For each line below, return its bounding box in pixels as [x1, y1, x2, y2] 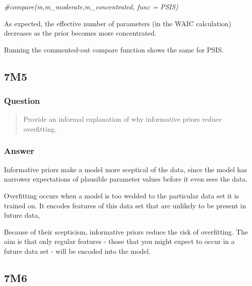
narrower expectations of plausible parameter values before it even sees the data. [4, 174, 248, 184]
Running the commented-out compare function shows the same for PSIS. [4, 44, 224, 54]
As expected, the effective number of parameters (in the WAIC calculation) [4, 18, 232, 28]
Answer [4, 144, 35, 157]
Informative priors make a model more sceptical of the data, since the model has [4, 164, 248, 174]
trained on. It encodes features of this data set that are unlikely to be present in [4, 200, 246, 210]
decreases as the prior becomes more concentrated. [4, 28, 157, 38]
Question [4, 95, 40, 107]
